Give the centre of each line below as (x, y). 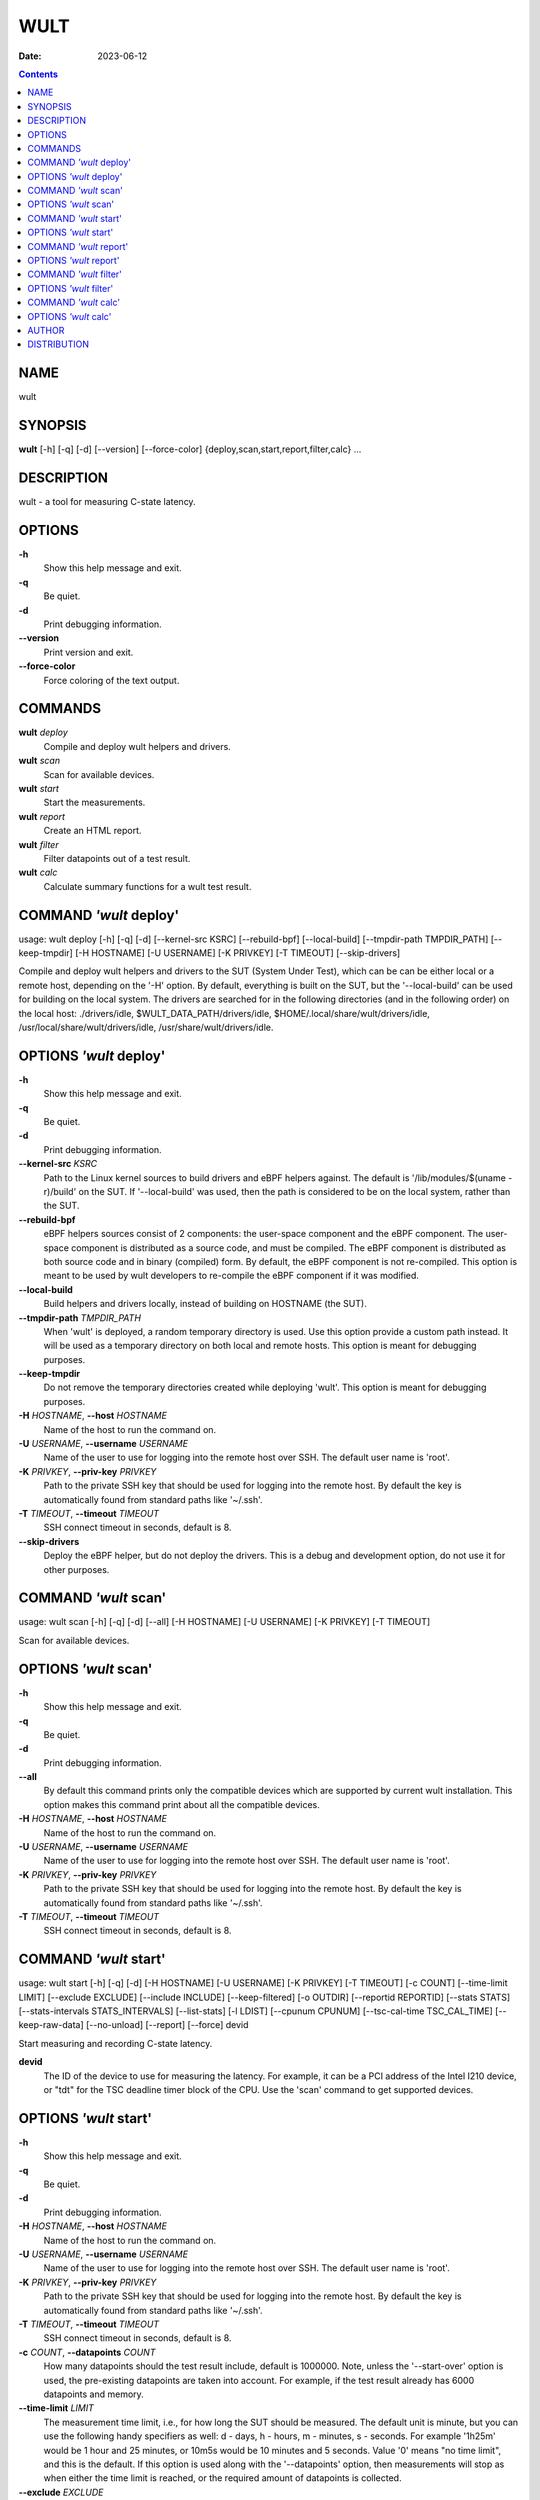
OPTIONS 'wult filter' (70, 288)
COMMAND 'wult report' (78, 246)
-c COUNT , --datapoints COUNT (87, 2352)
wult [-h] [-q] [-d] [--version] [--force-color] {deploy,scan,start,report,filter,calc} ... (190, 449)
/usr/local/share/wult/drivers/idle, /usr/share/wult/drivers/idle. (146, 1027)
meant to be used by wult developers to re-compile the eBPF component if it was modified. (231, 1276)
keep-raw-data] (51, 2025)
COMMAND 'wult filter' (74, 274)
